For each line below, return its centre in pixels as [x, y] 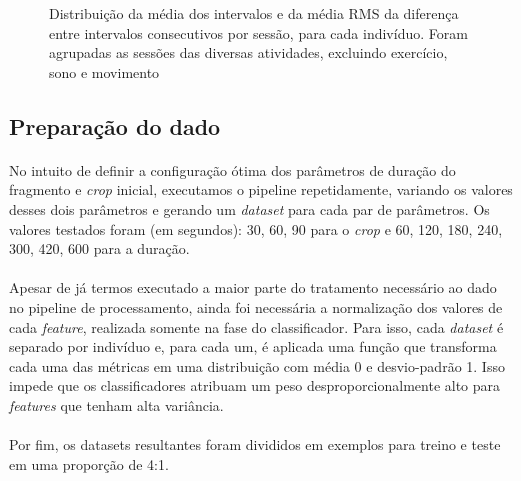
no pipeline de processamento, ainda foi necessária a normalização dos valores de [256, 306]
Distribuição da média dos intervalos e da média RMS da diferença [254, 13]
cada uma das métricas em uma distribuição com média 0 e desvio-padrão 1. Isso [257, 365]
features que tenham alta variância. [116, 404]
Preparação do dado [115, 125]
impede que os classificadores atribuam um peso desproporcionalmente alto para [255, 385]
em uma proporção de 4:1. [89, 463]
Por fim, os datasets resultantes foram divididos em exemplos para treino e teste [255, 444]
